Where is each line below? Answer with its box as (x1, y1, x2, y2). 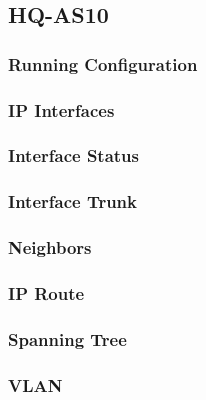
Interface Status (8, 143, 139, 168)
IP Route (8, 280, 85, 305)
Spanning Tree (8, 326, 127, 351)
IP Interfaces (8, 97, 115, 122)
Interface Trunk (8, 189, 137, 214)
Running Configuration (8, 51, 198, 76)
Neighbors (8, 235, 92, 260)
